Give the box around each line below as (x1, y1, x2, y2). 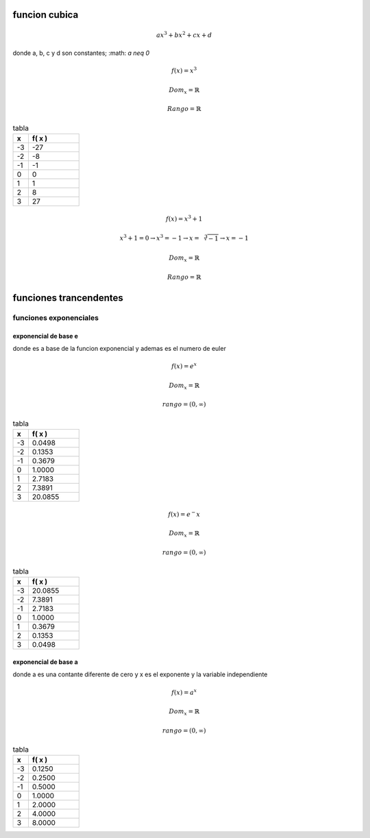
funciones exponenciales (12, 312, 99, 322)
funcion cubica (12, 9, 79, 21)
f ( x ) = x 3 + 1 (165, 214, 203, 223)
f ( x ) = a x (171, 687, 197, 696)
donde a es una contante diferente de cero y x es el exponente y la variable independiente (12, 670, 268, 678)
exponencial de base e (12, 332, 79, 340)
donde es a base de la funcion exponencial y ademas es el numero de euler (12, 344, 226, 352)
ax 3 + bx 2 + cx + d (156, 30, 212, 39)
